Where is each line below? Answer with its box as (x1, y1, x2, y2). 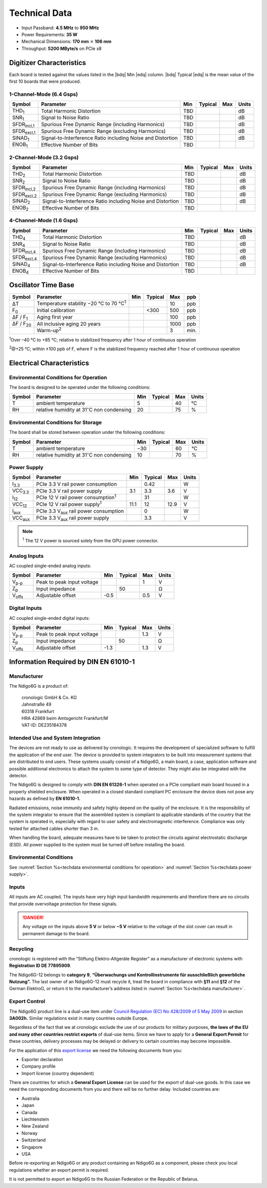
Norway (21, 1130, 38, 1136)
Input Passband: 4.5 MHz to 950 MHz (21, 25, 99, 31)
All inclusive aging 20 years (37, 320, 101, 327)
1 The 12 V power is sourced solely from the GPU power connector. (22, 537, 159, 543)
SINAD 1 (12, 134, 30, 142)
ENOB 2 (12, 204, 29, 212)
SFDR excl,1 (12, 127, 36, 135)
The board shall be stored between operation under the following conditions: (9, 429, 166, 435)
